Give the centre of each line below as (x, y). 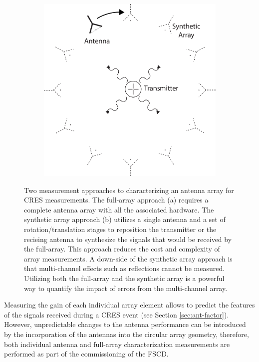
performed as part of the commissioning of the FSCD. (86, 354)
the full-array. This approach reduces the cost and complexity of (122, 249)
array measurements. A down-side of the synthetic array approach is (128, 258)
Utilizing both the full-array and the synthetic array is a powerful (124, 278)
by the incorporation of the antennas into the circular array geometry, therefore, (127, 334)
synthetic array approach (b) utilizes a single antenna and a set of (125, 219)
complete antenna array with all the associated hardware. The (119, 209)
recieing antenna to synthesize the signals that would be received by (128, 239)
